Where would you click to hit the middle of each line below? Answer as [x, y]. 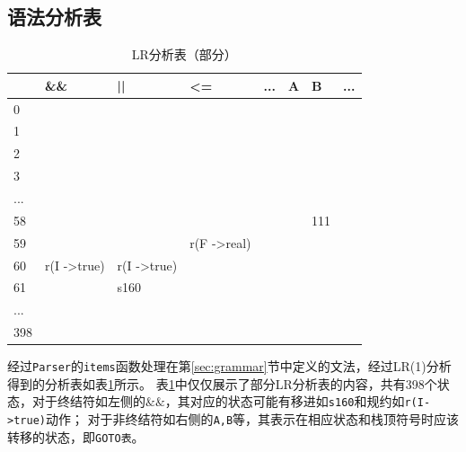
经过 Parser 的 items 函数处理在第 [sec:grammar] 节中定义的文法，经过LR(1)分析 [229, 366]
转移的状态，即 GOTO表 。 [76, 436]
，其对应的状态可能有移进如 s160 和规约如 [285, 401]
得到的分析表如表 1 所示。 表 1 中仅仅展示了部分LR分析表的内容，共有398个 [222, 383]
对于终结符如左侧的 [88, 401]
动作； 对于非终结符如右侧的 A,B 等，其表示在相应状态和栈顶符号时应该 [252, 419]
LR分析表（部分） [184, 54]
